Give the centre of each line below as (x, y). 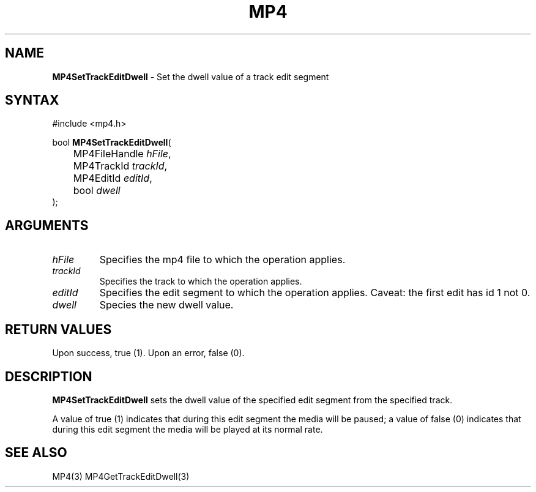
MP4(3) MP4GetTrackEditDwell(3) (121, 476)
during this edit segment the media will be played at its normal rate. (188, 429)
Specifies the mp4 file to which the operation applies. (222, 260)
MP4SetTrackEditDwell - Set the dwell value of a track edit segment (191, 76)
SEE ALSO (36, 453)
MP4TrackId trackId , (120, 166)
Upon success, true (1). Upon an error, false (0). (148, 353)
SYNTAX (32, 100)
